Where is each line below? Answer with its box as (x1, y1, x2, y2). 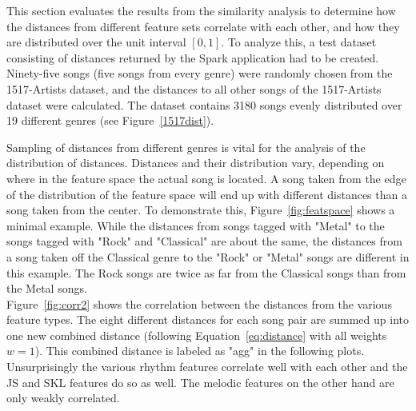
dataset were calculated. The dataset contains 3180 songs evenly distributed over (6, 96, 402, 113)
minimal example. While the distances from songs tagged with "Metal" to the (6, 217, 385, 233)
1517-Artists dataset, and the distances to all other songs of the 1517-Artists (6, 80, 382, 97)
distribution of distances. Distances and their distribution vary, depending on (6, 154, 385, 171)
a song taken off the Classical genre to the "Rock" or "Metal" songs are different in (6, 248, 410, 265)
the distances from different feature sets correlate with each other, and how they (6, 18, 400, 34)
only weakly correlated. (6, 389, 120, 406)
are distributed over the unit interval (6, 34, 186, 50)
